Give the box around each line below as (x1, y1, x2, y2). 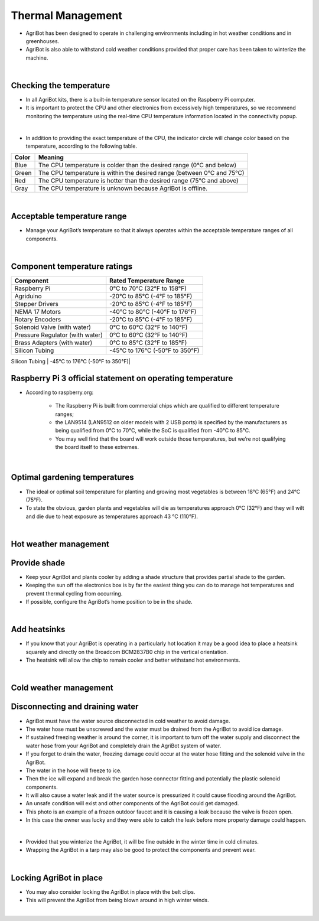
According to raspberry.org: (25, 389, 94, 396)
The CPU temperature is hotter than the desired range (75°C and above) (38, 177, 239, 185)
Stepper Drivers (14, 300, 58, 308)
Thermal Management (11, 9, 122, 22)
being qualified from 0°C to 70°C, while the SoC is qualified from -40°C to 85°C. (55, 427, 250, 434)
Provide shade (11, 558, 65, 568)
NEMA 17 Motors (14, 307, 61, 315)
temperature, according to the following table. (25, 142, 137, 149)
